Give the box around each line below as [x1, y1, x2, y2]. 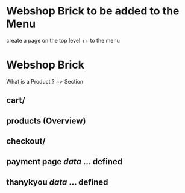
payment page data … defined [6, 156, 123, 167]
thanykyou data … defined [6, 177, 108, 187]
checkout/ [6, 136, 46, 147]
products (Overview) [6, 115, 86, 126]
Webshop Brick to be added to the [6, 4, 180, 18]
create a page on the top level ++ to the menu [6, 37, 121, 44]
